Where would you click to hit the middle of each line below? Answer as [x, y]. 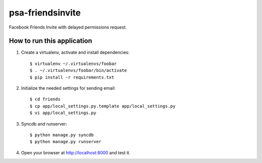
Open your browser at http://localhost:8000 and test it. [76, 152]
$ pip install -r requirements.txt [72, 77]
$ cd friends [45, 99]
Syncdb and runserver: [44, 124]
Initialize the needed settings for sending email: [68, 88]
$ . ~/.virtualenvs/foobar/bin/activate [78, 71]
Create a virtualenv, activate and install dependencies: [75, 52]
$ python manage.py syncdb [62, 135]
